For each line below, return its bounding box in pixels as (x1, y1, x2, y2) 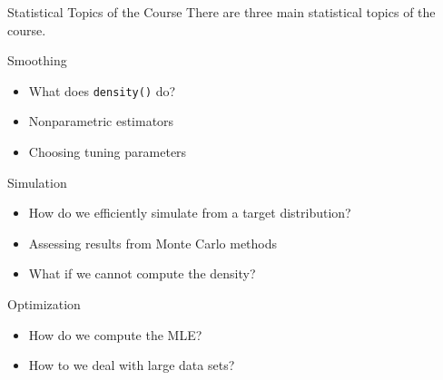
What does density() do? (28, 81, 176, 100)
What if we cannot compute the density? (28, 264, 256, 283)
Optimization (7, 295, 81, 313)
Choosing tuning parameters (28, 142, 187, 161)
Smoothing (7, 51, 67, 70)
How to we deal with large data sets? (28, 356, 235, 375)
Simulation (7, 172, 67, 191)
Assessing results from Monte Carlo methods (28, 233, 278, 252)
